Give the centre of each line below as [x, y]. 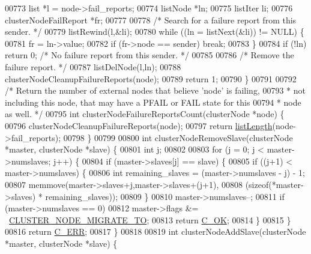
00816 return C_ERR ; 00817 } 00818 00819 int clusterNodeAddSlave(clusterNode [155, 231]
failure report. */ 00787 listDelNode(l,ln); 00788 [93, 66]
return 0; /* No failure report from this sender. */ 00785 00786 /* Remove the [149, 55]
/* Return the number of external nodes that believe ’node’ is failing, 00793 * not [155, 90]
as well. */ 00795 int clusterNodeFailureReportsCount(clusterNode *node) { [145, 114]
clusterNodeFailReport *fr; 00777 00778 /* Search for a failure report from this [151, 20]
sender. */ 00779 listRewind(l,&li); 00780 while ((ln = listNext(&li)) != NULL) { [155, 32]
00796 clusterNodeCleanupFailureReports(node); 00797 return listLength [139, 125]
